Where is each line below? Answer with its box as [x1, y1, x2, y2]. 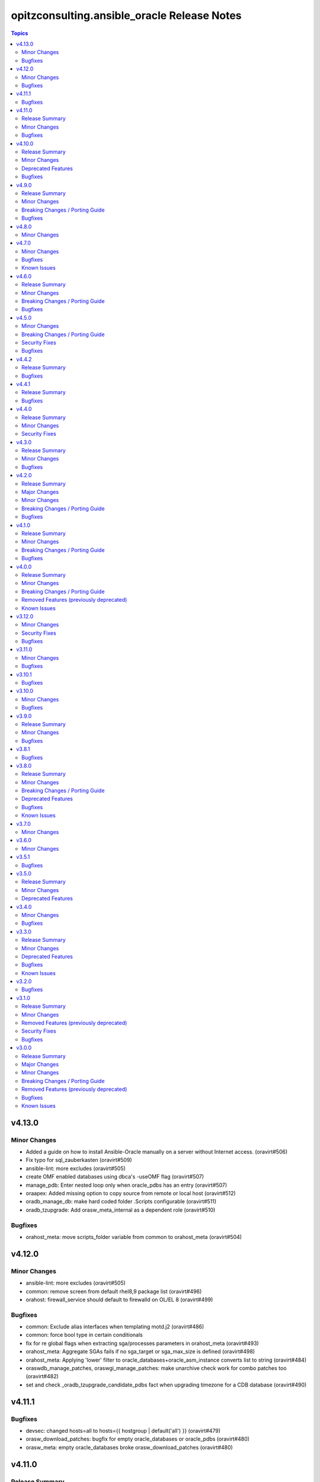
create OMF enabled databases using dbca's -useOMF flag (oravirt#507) [25, 1173, 204, 1180]
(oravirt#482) [25, 1373, 59, 1380]
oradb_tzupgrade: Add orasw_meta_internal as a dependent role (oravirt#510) [25, 1206, 216, 1213]
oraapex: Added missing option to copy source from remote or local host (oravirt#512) [25, 1190, 236, 1197]
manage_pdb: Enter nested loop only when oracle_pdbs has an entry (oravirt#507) [25, 1181, 228, 1189]
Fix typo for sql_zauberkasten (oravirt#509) [25, 1157, 133, 1164]
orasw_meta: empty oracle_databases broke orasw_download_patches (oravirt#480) [25, 1443, 233, 1451]
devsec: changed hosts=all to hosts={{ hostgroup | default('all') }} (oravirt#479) [25, 1427, 221, 1434]
